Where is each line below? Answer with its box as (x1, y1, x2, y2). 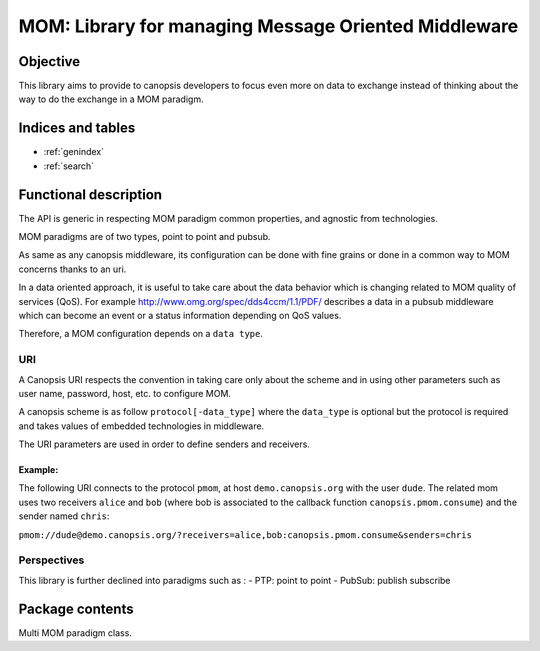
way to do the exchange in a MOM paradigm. (18, 93, 204, 105)
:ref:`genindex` (43, 146, 105, 158)
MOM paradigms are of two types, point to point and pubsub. (18, 231, 271, 243)
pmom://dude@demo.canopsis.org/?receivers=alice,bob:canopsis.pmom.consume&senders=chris (18, 529, 472, 540)
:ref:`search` (43, 160, 95, 172)
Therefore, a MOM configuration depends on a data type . (18, 328, 264, 340)
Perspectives (18, 553, 85, 567)
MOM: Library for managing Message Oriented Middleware (18, 15, 519, 37)
